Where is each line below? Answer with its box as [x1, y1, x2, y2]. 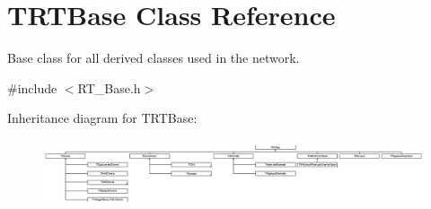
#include [7, 78, 57, 97]
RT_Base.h [77, 78, 141, 97]
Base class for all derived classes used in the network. [7, 48, 300, 67]
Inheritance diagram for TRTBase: [7, 109, 198, 127]
